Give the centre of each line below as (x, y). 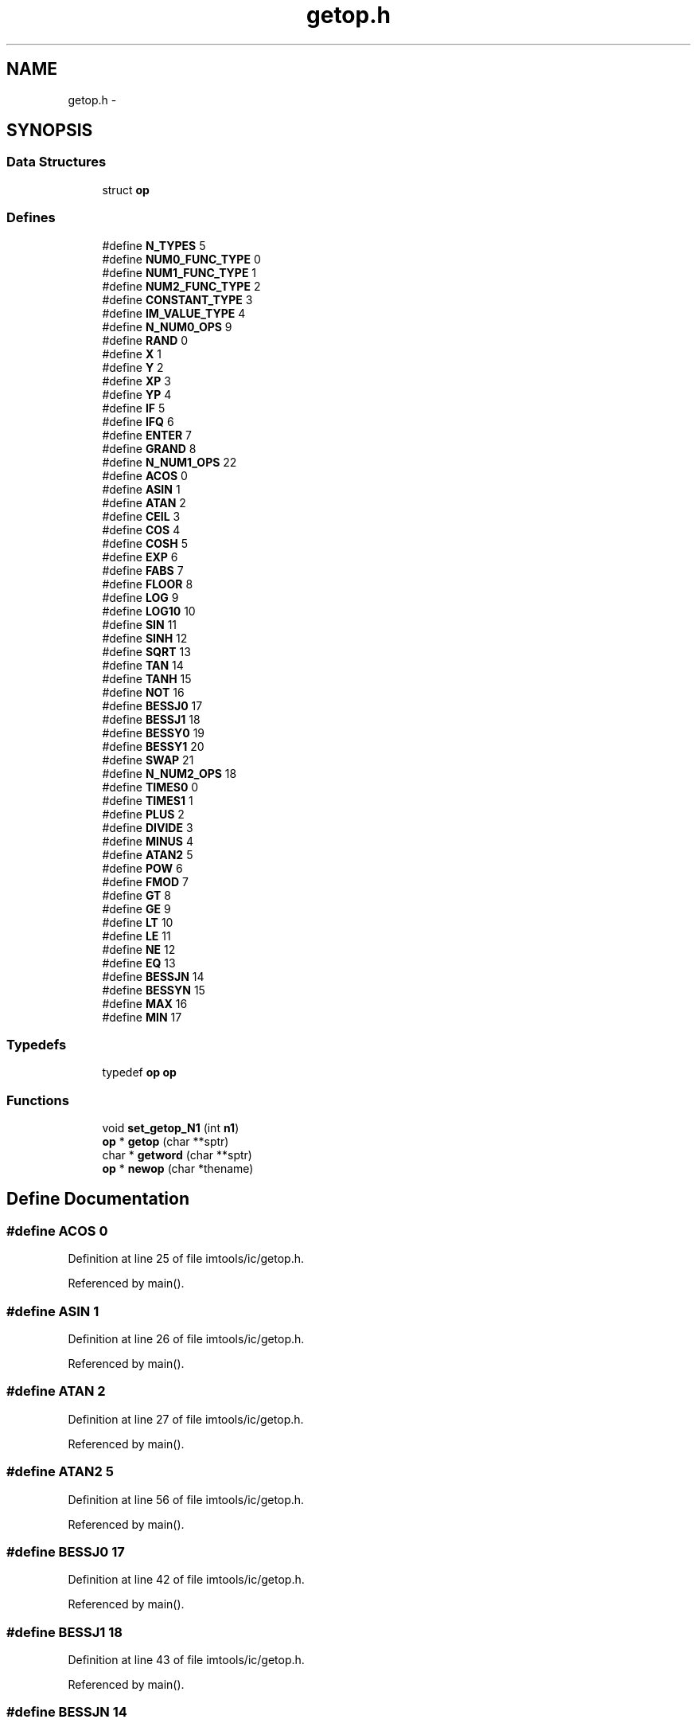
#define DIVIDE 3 (148, 827)
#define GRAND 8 (149, 448)
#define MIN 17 (142, 1017)
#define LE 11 (136, 936)
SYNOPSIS (50, 131)
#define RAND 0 (145, 340)
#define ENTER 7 (147, 435)
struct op (126, 189)
